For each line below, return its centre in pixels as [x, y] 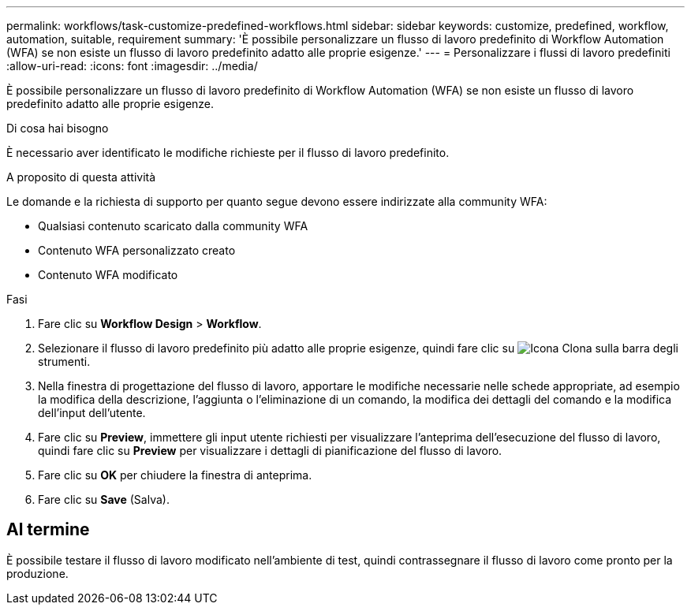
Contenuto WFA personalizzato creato [137, 250]
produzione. [37, 573]
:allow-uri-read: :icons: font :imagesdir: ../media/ [132, 66]
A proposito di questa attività [81, 177]
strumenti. [64, 361]
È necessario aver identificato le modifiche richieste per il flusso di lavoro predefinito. [228, 153]
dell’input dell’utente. [92, 413]
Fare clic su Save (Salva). [104, 499]
